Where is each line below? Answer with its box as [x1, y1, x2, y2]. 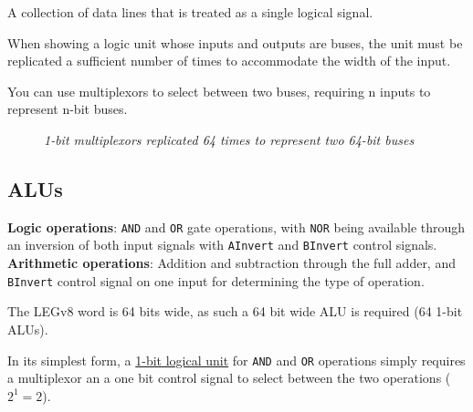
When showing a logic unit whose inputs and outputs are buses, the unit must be [7, 33, 463, 52]
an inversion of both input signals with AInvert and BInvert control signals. [7, 235, 437, 254]
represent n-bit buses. [7, 99, 128, 118]
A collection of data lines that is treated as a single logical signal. [7, 3, 373, 21]
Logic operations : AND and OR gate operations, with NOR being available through [7, 217, 466, 236]
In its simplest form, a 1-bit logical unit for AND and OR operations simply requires [7, 350, 466, 369]
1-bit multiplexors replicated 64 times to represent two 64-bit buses [44, 129, 415, 149]
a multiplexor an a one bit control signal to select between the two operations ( [7, 368, 451, 387]
